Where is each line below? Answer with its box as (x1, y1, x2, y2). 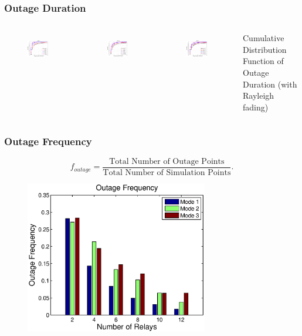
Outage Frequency (4, 134, 92, 149)
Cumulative (243, 32, 284, 44)
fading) (243, 100, 269, 113)
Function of (243, 55, 284, 67)
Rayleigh (243, 89, 274, 102)
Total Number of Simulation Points (103, 168, 231, 177)
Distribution (243, 43, 287, 55)
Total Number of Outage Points (109, 157, 225, 166)
